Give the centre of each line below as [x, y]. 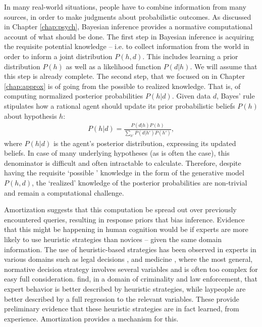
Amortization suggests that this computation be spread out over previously [120, 209]
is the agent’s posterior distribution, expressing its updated [145, 143]
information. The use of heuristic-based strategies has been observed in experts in [130, 249]
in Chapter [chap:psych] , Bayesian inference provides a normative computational [128, 27]
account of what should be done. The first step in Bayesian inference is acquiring [129, 36]
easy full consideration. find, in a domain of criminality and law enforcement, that [131, 279]
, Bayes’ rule [235, 96]
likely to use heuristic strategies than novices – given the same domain [113, 239]
